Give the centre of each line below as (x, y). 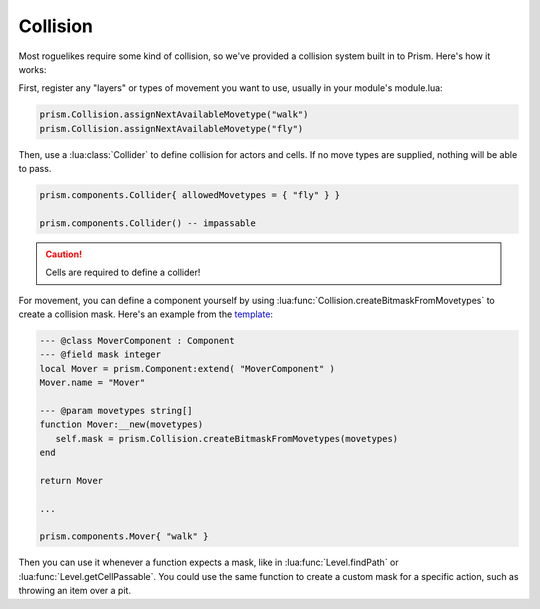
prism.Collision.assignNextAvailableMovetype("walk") (174, 114)
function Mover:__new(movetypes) (121, 424)
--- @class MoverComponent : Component (137, 340)
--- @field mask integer (100, 354)
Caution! (64, 254)
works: (32, 69)
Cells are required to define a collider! (123, 272)
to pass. (35, 169)
